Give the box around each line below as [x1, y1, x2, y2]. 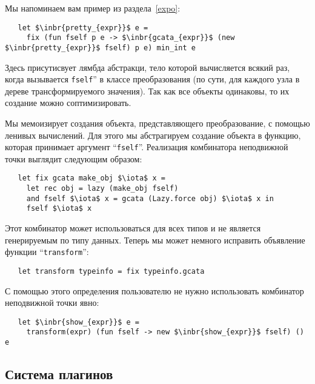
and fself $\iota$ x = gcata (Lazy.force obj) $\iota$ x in [26, 194, 274, 203]
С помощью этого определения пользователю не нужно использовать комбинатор [5, 284, 304, 297]
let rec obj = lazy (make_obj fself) [26, 184, 179, 193]
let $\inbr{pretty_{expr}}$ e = [18, 23, 148, 32]
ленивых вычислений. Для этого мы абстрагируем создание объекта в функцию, [5, 128, 301, 141]
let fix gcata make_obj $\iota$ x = [18, 174, 165, 183]
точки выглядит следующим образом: [5, 152, 142, 165]
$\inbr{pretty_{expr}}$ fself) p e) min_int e [5, 43, 196, 52]
